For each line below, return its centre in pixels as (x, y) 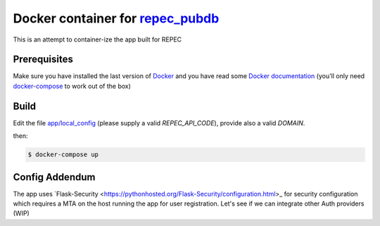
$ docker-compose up (63, 155)
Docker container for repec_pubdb (116, 18)
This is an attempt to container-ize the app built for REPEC (97, 39)
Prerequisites (43, 59)
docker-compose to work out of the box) (72, 86)
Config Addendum (54, 177)
